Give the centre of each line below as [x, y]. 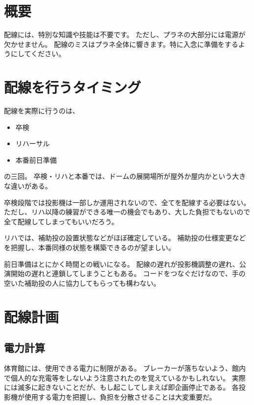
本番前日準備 [36, 160]
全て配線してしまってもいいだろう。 [61, 221]
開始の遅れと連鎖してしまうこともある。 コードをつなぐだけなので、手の [128, 273]
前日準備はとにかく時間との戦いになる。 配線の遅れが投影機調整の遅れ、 [122, 264]
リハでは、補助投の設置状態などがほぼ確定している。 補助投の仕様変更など [125, 238]
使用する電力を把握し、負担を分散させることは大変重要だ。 [120, 396]
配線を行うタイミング [73, 87]
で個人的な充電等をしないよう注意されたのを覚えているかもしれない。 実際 [125, 377]
